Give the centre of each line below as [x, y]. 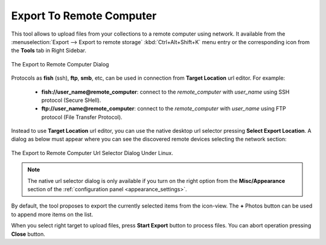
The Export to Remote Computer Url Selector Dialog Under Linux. [92, 153]
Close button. [28, 234]
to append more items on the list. [52, 214]
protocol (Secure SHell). [71, 100]
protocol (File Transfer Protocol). [82, 117]
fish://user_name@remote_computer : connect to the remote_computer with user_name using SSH [165, 92]
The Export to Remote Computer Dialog [60, 64]
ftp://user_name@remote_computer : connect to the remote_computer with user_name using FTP [164, 109]
